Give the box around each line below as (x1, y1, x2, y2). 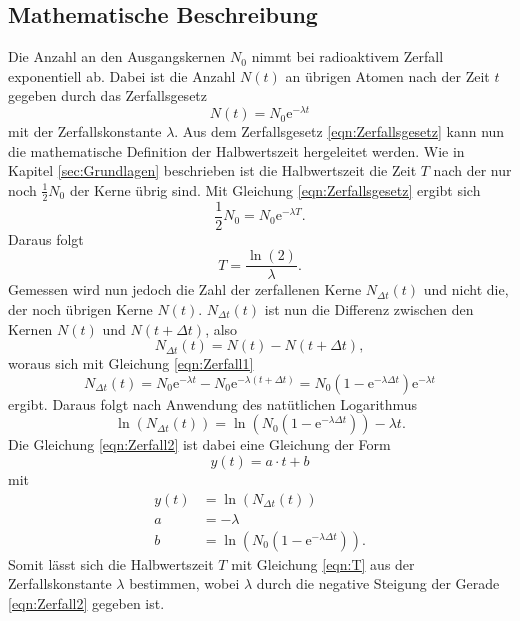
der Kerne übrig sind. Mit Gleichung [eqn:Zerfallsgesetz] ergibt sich (69, 179, 481, 200)
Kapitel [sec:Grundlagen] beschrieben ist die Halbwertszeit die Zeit (8, 160, 417, 181)
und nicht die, (423, 279, 509, 300)
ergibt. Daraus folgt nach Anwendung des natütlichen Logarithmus (8, 393, 418, 414)
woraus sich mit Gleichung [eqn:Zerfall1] (8, 353, 254, 374)
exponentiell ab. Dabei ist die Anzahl (8, 65, 236, 86)
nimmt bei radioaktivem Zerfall (251, 46, 444, 67)
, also (205, 318, 238, 339)
